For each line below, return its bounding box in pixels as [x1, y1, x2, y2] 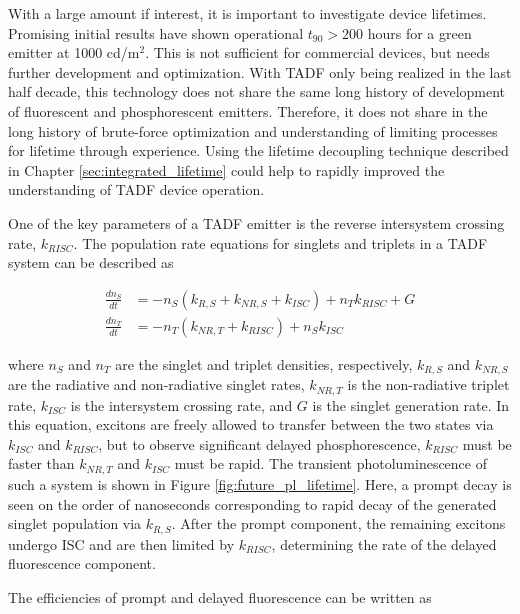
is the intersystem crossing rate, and [70, 394, 293, 415]
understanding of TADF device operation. [8, 179, 265, 200]
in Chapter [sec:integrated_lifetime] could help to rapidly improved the [8, 159, 445, 180]
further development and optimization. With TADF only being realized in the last [8, 61, 512, 82]
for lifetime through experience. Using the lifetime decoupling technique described [8, 140, 509, 161]
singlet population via [8, 513, 142, 534]
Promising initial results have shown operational [8, 22, 304, 43]
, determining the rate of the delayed [271, 533, 497, 554]
